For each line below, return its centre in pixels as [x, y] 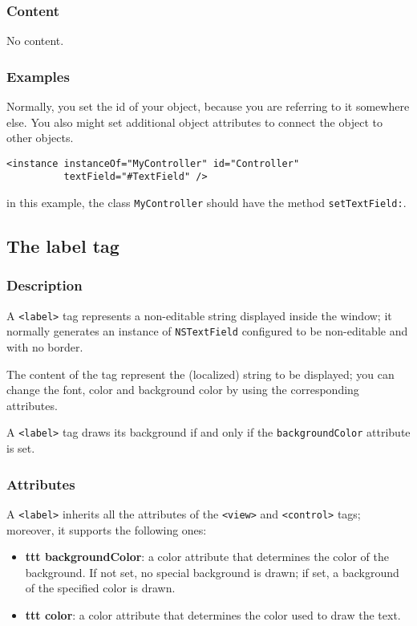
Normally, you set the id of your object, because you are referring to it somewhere [208, 106]
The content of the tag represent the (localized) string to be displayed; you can [200, 374]
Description [45, 285]
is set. [21, 448]
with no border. [45, 347]
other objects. [40, 138]
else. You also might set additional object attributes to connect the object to [194, 122]
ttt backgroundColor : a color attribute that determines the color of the [207, 557]
